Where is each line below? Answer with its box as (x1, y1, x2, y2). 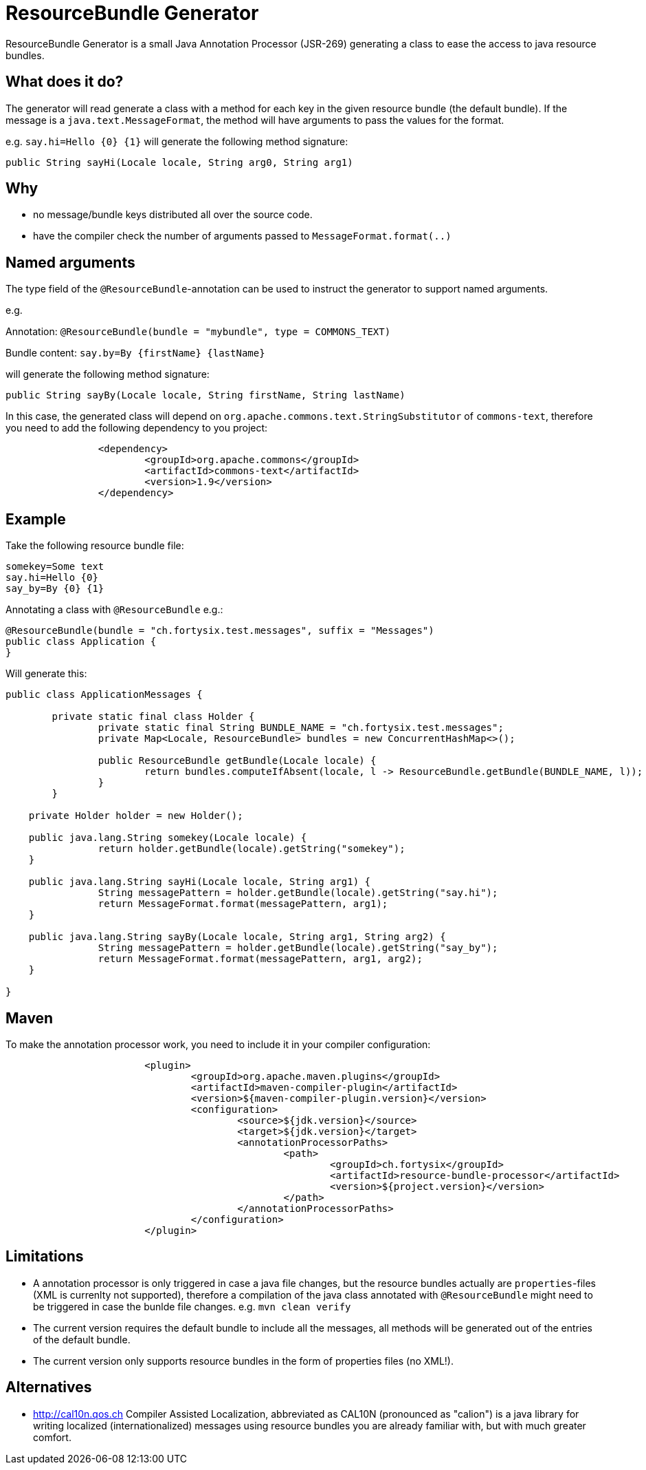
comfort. (33, 1431, 71, 1443)
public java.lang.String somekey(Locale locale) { (28, 832, 307, 844)
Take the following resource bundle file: (5, 540, 184, 552)
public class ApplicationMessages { (5, 689, 203, 701)
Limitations (5, 1248, 84, 1266)
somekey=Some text (5, 561, 104, 573)
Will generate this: (5, 668, 87, 680)
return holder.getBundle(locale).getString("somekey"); (98, 843, 405, 855)
